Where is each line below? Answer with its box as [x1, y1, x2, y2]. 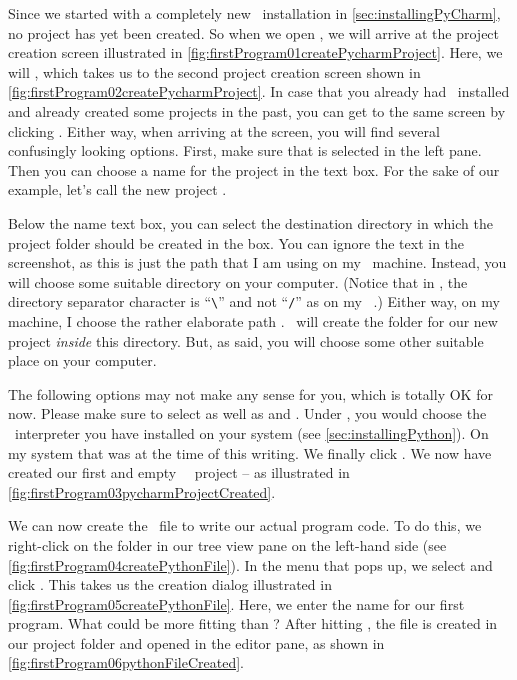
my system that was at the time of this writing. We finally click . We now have [8, 442, 492, 463]
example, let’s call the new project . [8, 179, 227, 200]
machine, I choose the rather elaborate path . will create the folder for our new [8, 310, 498, 331]
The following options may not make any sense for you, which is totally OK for [8, 383, 493, 404]
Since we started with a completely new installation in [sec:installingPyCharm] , [8, 3, 501, 23]
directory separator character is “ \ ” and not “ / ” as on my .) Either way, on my [8, 291, 500, 312]
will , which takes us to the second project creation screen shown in [8, 61, 421, 82]
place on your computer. [8, 350, 157, 371]
